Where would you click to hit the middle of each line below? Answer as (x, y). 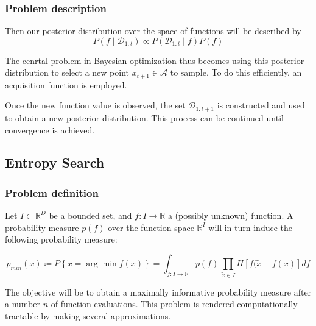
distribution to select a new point (67, 72)
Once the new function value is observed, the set (95, 105)
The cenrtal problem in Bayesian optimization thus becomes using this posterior (155, 60)
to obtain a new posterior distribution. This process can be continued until (144, 117)
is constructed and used (261, 105)
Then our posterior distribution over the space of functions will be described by (153, 31)
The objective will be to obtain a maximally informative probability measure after (158, 292)
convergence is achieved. (50, 129)
